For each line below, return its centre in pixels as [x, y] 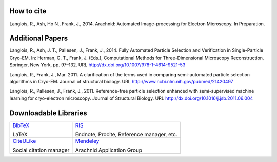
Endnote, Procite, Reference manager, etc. [126, 134]
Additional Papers [39, 38]
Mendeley [87, 141]
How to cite [28, 11]
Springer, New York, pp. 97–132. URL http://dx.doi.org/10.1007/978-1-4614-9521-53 [97, 65]
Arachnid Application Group [109, 150]
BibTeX [21, 125]
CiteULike [24, 141]
